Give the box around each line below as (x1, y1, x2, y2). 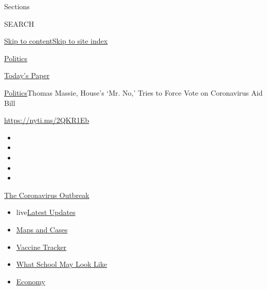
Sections (4, 1, 30, 11)
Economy (16, 276, 45, 286)
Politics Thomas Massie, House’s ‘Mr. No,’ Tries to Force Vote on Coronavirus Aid (4, 87, 263, 98)
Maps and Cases (16, 224, 68, 234)
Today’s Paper (4, 70, 50, 81)
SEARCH (4, 18, 34, 29)
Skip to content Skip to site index (4, 35, 108, 46)
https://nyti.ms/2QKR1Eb (4, 115, 90, 125)
